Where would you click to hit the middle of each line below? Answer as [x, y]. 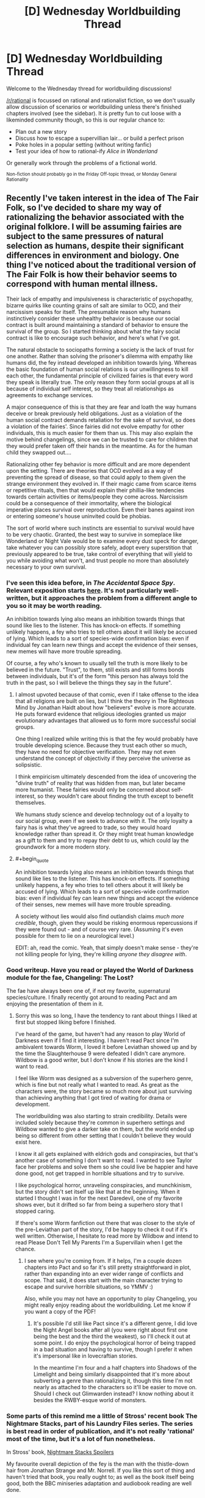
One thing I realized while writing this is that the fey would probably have [106, 739]
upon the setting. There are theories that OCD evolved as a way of [89, 470]
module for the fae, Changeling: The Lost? [70, 977]
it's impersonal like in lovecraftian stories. [85, 1356]
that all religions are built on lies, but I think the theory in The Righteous [104, 701]
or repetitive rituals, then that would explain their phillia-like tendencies [95, 490]
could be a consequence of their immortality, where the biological [89, 503]
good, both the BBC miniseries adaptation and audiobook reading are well [99, 1483]
